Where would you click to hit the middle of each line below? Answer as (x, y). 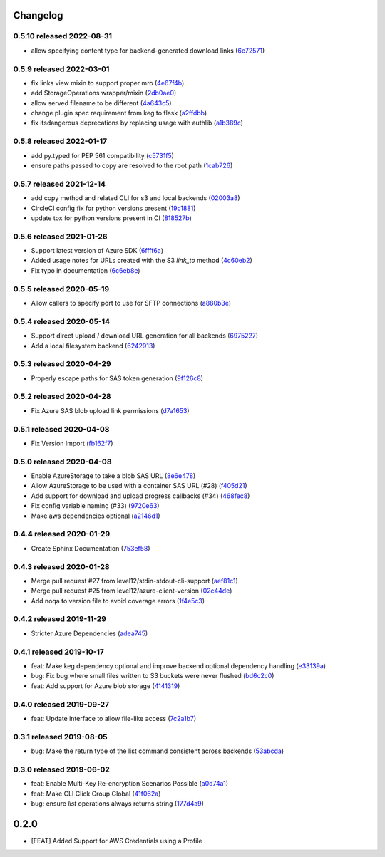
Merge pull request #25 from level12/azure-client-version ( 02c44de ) (132, 591)
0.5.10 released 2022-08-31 (63, 36)
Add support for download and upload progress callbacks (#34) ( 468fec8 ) (140, 496)
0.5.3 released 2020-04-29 (62, 364)
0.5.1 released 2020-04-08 (61, 429)
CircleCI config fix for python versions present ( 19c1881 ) (113, 208)
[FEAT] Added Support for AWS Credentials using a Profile (117, 841)
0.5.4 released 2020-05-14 (62, 321)
